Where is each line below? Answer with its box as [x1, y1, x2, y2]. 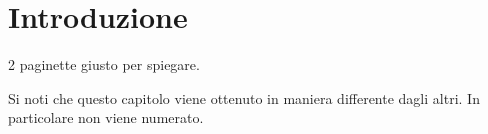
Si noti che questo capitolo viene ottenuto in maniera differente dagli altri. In [8, 87, 480, 108]
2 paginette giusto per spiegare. [8, 54, 200, 75]
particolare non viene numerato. [8, 107, 204, 128]
